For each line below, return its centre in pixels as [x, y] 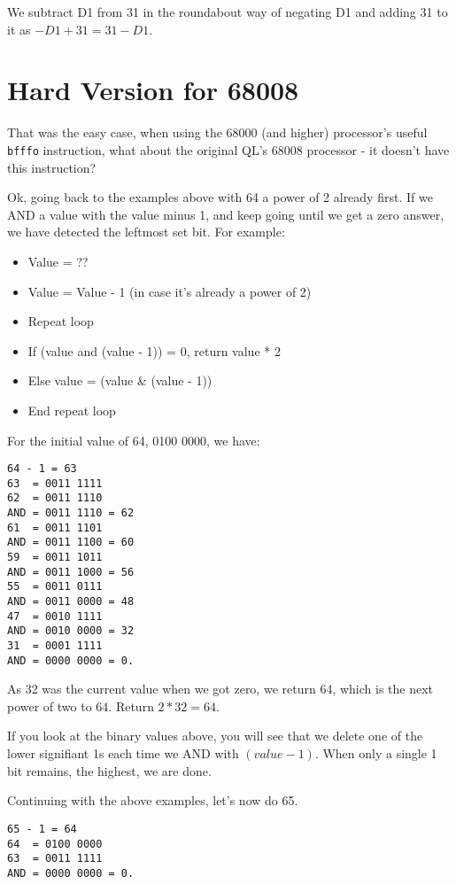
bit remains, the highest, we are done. [109, 770]
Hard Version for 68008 [153, 90]
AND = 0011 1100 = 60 [71, 543]
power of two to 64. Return [81, 706]
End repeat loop [72, 410]
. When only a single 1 [376, 753]
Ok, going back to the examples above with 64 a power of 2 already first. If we [220, 197]
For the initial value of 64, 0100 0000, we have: [134, 440]
